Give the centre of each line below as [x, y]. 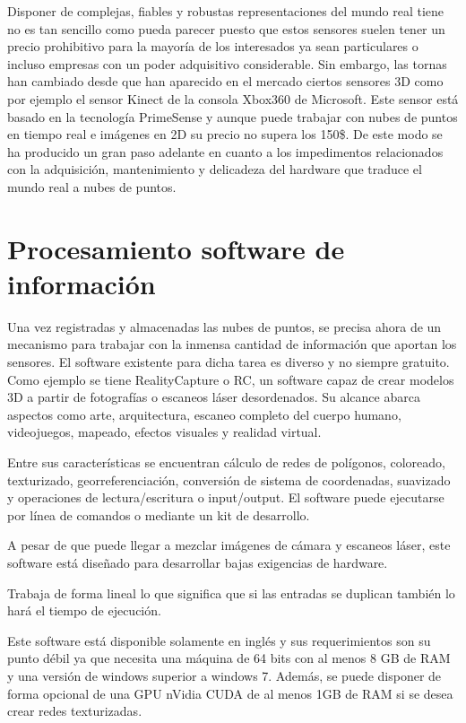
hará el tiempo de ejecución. [84, 610]
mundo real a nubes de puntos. [92, 186]
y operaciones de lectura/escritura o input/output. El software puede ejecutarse [226, 497]
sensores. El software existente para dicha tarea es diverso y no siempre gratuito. [229, 362]
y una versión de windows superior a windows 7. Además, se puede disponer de [224, 675]
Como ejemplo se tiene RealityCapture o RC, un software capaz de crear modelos [231, 379]
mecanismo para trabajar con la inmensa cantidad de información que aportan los [232, 344]
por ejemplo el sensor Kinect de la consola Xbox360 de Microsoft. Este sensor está [233, 98]
